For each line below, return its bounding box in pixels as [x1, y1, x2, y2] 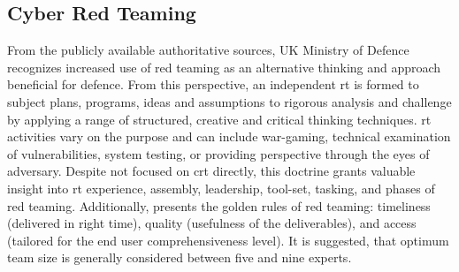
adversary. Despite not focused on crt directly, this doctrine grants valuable [7, 162, 416, 180]
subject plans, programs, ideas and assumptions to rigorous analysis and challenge [7, 92, 452, 110]
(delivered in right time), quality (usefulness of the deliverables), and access [7, 214, 417, 232]
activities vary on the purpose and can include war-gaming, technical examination [7, 127, 451, 146]
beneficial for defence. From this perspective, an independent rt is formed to [7, 75, 419, 94]
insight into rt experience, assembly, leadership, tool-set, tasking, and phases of [7, 178, 435, 197]
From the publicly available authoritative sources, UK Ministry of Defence [7, 41, 409, 59]
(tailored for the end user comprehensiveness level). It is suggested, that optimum [7, 230, 449, 249]
